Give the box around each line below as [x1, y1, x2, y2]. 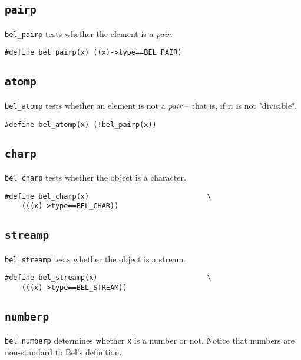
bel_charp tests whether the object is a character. [5, 171, 186, 183]
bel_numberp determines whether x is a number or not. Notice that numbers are [5, 334, 295, 346]
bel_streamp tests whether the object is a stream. [5, 252, 186, 265]
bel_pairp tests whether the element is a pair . [5, 27, 173, 39]
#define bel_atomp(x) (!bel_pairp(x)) [5, 120, 157, 129]
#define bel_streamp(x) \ [5, 274, 211, 282]
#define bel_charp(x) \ [5, 192, 211, 201]
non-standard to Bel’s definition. [5, 346, 122, 358]
